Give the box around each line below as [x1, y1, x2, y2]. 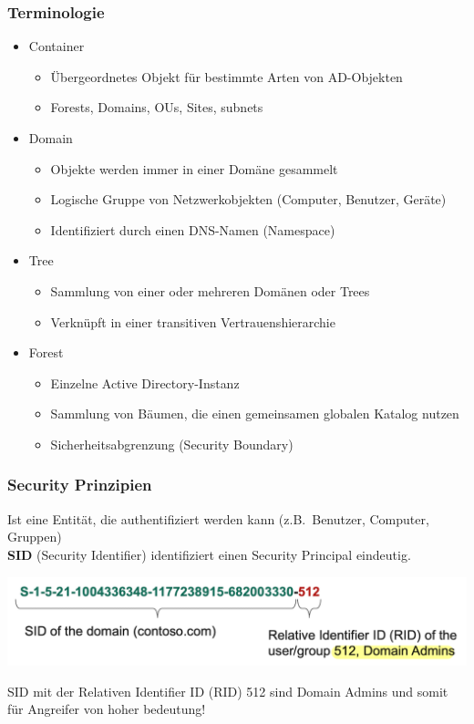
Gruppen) [7, 527, 62, 546]
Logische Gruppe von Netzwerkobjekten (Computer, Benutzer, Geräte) [50, 190, 447, 209]
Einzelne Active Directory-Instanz [50, 373, 240, 392]
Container [28, 36, 85, 56]
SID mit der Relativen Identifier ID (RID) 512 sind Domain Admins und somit [7, 681, 448, 700]
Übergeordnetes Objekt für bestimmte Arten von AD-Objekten [50, 67, 403, 86]
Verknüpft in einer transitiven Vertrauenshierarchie [50, 312, 335, 331]
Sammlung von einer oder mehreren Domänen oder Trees [50, 281, 370, 300]
